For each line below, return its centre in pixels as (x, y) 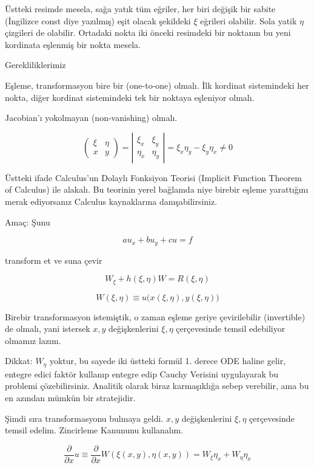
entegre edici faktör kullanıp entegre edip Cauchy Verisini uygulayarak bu (142, 373)
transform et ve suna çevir (54, 260)
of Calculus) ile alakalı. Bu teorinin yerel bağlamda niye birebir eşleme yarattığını (157, 189)
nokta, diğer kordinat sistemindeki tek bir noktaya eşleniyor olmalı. (130, 97)
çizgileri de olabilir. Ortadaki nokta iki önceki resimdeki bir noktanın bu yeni (148, 33)
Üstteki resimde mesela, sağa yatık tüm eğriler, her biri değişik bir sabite (140, 9)
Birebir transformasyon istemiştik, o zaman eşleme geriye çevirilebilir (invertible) (155, 316)
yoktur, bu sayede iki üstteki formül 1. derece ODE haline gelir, (168, 361)
